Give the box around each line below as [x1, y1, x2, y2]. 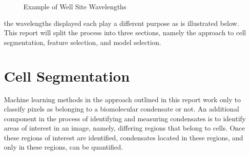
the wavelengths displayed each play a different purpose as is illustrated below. [4, 18, 239, 28]
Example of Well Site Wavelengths [23, 1, 126, 11]
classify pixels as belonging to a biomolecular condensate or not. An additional [4, 104, 239, 114]
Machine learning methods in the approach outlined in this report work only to [4, 94, 241, 104]
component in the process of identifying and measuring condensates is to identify [4, 113, 246, 123]
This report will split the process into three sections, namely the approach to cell [4, 27, 246, 38]
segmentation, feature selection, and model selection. [4, 37, 161, 47]
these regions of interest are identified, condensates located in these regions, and [4, 132, 243, 142]
